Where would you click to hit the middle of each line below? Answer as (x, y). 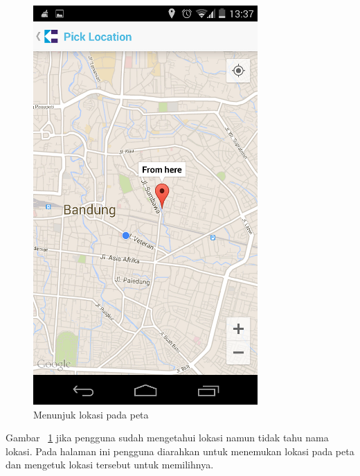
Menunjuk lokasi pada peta (91, 414)
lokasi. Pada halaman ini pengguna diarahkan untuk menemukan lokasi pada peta (180, 451)
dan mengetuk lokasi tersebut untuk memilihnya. (110, 465)
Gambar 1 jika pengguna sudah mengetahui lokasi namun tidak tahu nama (167, 438)
